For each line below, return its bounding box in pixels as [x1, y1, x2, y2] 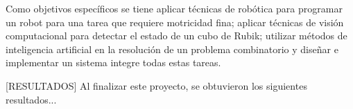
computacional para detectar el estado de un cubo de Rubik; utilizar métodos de [6, 28, 347, 43]
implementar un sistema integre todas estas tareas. [6, 55, 221, 70]
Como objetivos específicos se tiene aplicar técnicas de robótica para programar [6, 1, 343, 15]
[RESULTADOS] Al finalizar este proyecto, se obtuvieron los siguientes [6, 78, 307, 92]
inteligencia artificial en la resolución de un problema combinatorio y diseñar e [6, 41, 338, 56]
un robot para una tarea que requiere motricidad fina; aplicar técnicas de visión [6, 14, 344, 29]
